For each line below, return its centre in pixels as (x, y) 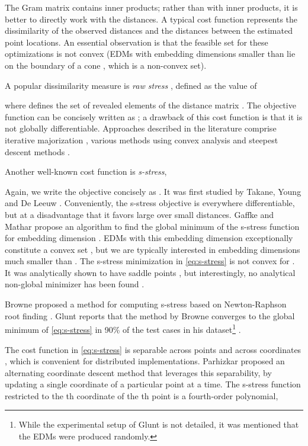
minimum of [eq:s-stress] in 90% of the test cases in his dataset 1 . (123, 328)
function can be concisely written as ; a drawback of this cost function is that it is (154, 116)
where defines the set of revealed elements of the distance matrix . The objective (150, 105)
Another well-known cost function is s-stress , (86, 171)
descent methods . (37, 151)
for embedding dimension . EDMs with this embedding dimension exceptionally (149, 238)
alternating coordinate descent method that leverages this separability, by (138, 372)
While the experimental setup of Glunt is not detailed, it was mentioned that (159, 424)
